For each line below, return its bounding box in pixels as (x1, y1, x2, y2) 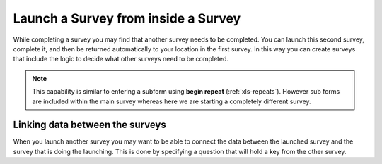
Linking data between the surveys (13, 119, 166, 131)
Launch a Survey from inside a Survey (13, 11, 241, 26)
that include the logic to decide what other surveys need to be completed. (13, 55, 229, 63)
